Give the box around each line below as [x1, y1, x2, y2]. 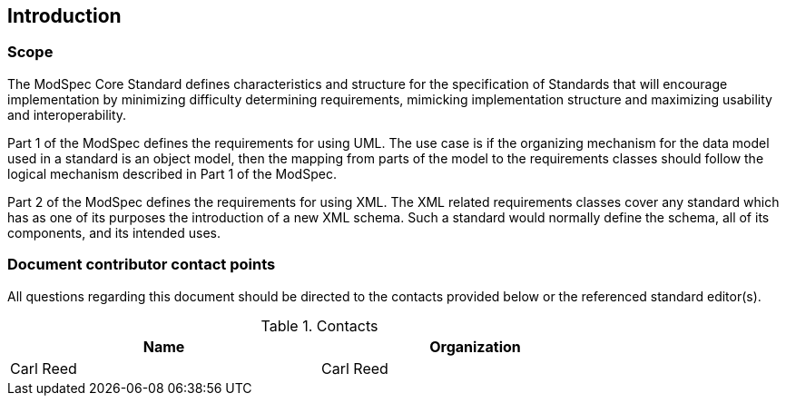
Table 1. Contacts [260, 316, 378, 335]
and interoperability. [7, 106, 127, 123]
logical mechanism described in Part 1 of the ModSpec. [7, 165, 337, 182]
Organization [429, 337, 521, 356]
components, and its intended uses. [7, 224, 221, 241]
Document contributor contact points [7, 255, 276, 274]
